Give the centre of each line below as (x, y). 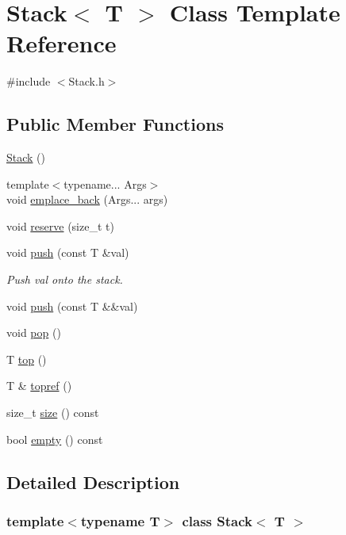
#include (29, 81)
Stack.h (86, 81)
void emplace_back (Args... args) (87, 199)
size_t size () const (53, 413)
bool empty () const (55, 439)
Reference (62, 43)
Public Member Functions (115, 124)
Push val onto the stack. (65, 279)
